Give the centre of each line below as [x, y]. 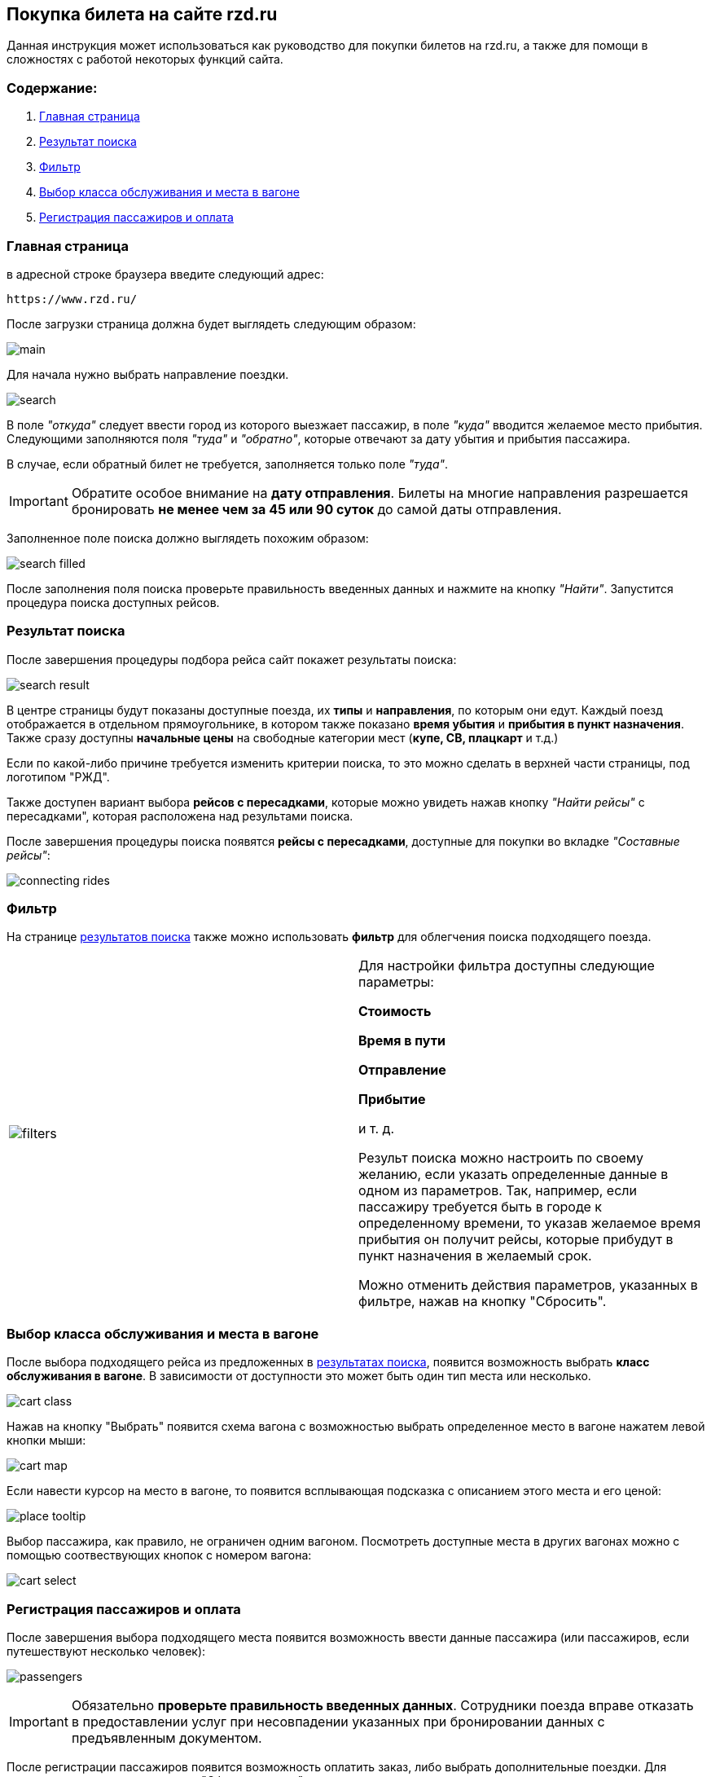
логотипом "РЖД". [58, 776]
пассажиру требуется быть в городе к [480, 1207]
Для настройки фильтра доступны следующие [507, 966]
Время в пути [402, 1041]
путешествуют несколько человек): [106, 1651]
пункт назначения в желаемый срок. [475, 1256]
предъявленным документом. [167, 1737]
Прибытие [392, 1100]
